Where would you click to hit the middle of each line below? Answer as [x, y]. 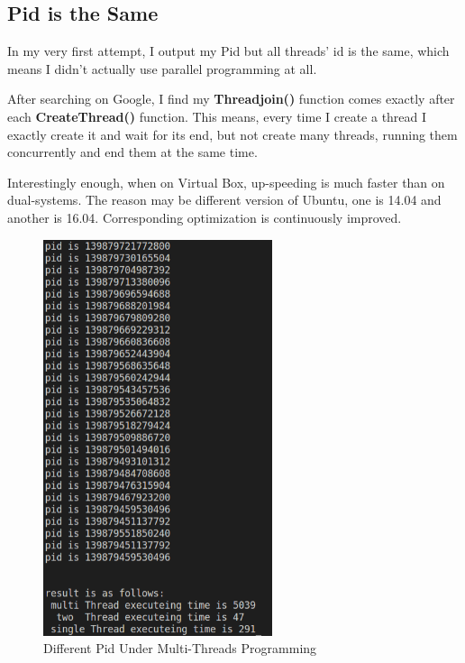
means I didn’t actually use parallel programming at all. [162, 68]
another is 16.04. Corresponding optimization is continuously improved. [205, 217]
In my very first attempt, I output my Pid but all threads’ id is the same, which [228, 51]
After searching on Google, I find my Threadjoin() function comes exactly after [231, 99]
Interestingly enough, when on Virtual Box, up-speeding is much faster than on [226, 182]
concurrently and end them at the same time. [132, 152]
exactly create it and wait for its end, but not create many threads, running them [232, 134]
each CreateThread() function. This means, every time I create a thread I [217, 116]
